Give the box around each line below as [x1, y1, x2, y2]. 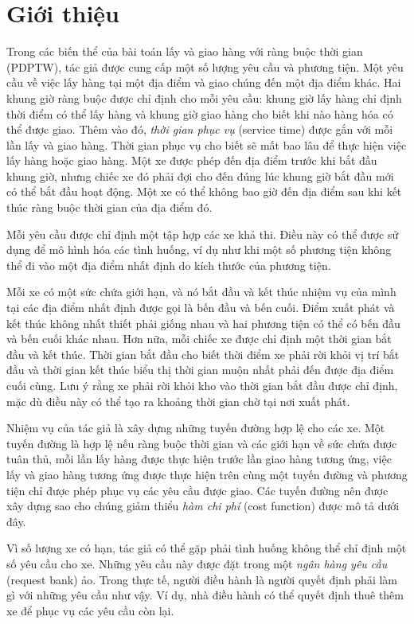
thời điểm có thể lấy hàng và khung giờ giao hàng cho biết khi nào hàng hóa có [6, 105, 393, 122]
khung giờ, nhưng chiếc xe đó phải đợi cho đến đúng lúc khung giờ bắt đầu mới [6, 167, 394, 184]
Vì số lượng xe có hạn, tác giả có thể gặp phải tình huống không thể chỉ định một [6, 540, 407, 556]
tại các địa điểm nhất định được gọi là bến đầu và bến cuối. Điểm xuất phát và [6, 299, 395, 316]
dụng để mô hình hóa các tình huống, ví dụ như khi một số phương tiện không [6, 241, 392, 258]
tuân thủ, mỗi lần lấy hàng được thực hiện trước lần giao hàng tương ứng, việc [6, 450, 392, 467]
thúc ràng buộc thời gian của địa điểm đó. [6, 199, 213, 216]
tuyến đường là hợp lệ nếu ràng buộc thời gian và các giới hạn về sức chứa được [6, 435, 397, 451]
